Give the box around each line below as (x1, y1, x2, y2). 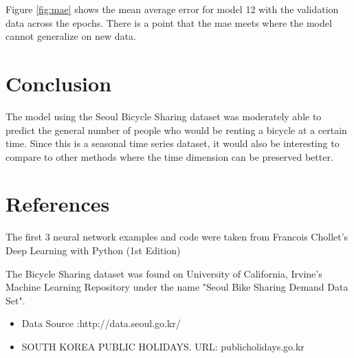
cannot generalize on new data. (5, 29, 136, 43)
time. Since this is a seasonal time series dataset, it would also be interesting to (5, 136, 340, 150)
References (5, 190, 110, 218)
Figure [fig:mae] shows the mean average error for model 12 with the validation (5, 2, 339, 16)
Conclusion (5, 69, 112, 97)
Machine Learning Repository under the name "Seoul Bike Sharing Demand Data (5, 280, 349, 294)
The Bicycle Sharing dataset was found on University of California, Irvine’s (5, 266, 322, 280)
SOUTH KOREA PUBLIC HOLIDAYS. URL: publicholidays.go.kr (21, 339, 305, 353)
